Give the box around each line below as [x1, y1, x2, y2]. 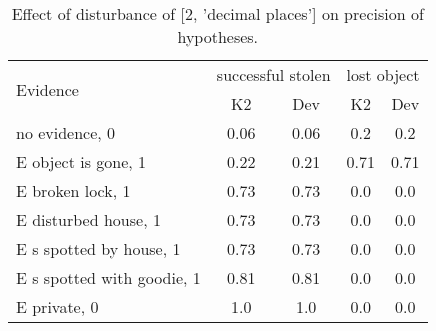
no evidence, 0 [16, 121, 116, 144]
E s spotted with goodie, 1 [16, 266, 201, 289]
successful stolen [216, 63, 331, 86]
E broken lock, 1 [16, 179, 131, 202]
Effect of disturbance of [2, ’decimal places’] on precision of [11, 2, 424, 25]
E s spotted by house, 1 [16, 237, 181, 260]
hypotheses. [177, 25, 259, 48]
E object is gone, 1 [16, 150, 147, 173]
